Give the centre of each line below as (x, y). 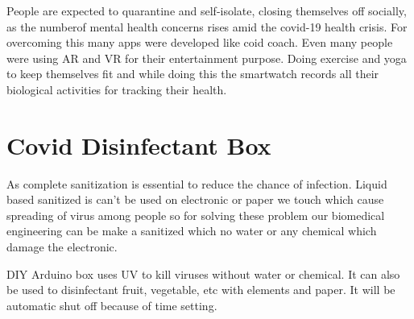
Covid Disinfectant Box (139, 145)
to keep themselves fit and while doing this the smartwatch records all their (193, 74)
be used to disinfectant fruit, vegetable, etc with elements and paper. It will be (201, 290)
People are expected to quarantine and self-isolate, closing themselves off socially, (207, 10)
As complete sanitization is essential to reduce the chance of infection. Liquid (197, 183)
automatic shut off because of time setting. (112, 305)
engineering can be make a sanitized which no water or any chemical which (192, 231)
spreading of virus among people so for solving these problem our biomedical (196, 215)
